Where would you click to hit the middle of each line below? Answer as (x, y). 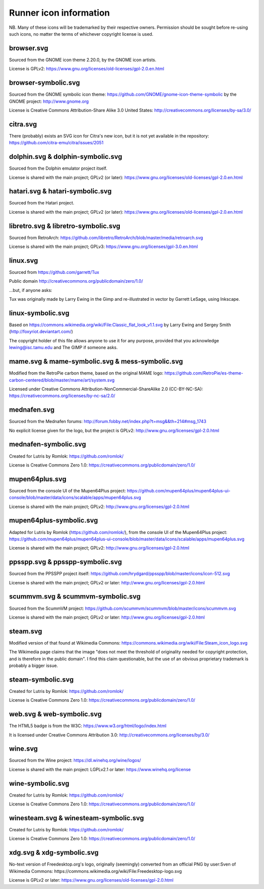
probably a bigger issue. (33, 666)
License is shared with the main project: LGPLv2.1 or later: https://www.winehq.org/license (100, 769)
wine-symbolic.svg (39, 783)
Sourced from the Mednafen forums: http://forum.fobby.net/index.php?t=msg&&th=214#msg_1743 (108, 422)
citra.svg (23, 124)
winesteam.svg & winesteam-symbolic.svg (77, 818)
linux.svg (23, 260)
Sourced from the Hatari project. (42, 203)
